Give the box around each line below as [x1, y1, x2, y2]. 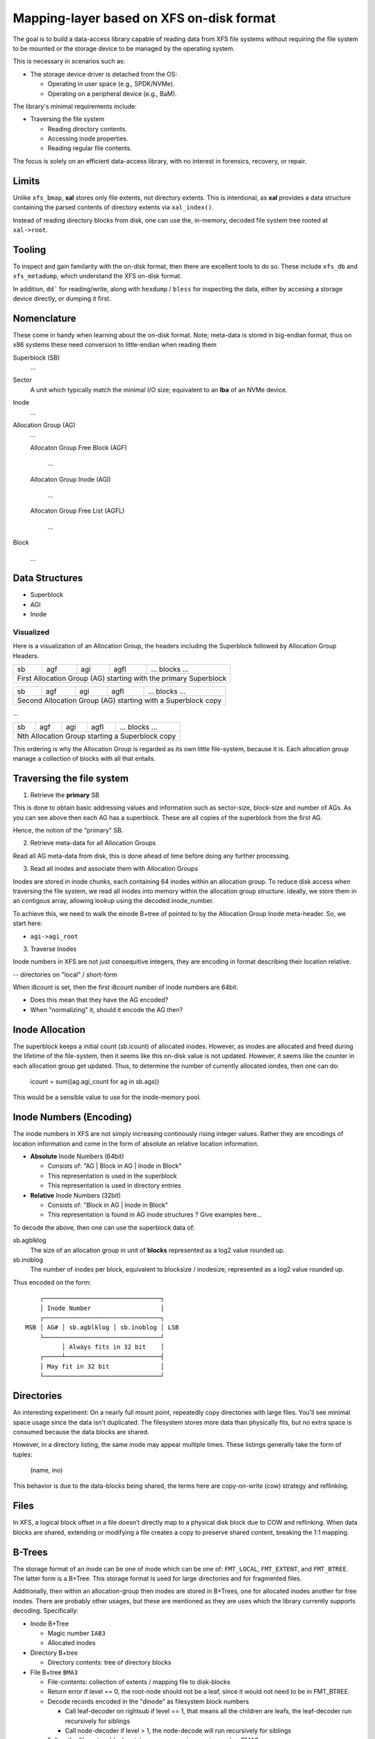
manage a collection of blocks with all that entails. [12, 754, 156, 762]
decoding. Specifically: [12, 1607, 79, 1615]
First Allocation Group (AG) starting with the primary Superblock [17, 673, 227, 683]
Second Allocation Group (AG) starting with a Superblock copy [17, 696, 222, 705]
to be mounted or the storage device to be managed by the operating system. [12, 44, 235, 52]
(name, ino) [30, 1466, 63, 1475]
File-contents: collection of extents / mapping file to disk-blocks [47, 1677, 231, 1686]
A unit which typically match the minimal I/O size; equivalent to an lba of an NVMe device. [30, 385, 287, 394]
